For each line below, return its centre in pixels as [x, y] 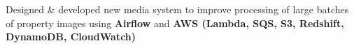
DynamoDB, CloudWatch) [71, 37]
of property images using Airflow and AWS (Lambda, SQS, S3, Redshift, [175, 23]
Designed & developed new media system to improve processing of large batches [177, 9]
